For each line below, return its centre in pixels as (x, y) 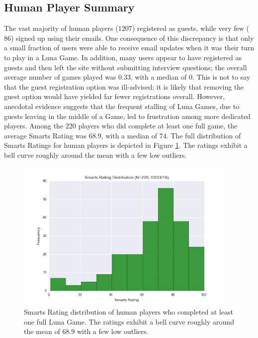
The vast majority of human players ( (61, 28)
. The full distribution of (204, 135)
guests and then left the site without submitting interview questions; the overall (126, 67)
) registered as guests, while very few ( (190, 28)
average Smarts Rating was (45, 135)
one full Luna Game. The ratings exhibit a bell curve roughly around (129, 321)
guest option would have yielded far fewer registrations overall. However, (114, 96)
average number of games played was (60, 77)
